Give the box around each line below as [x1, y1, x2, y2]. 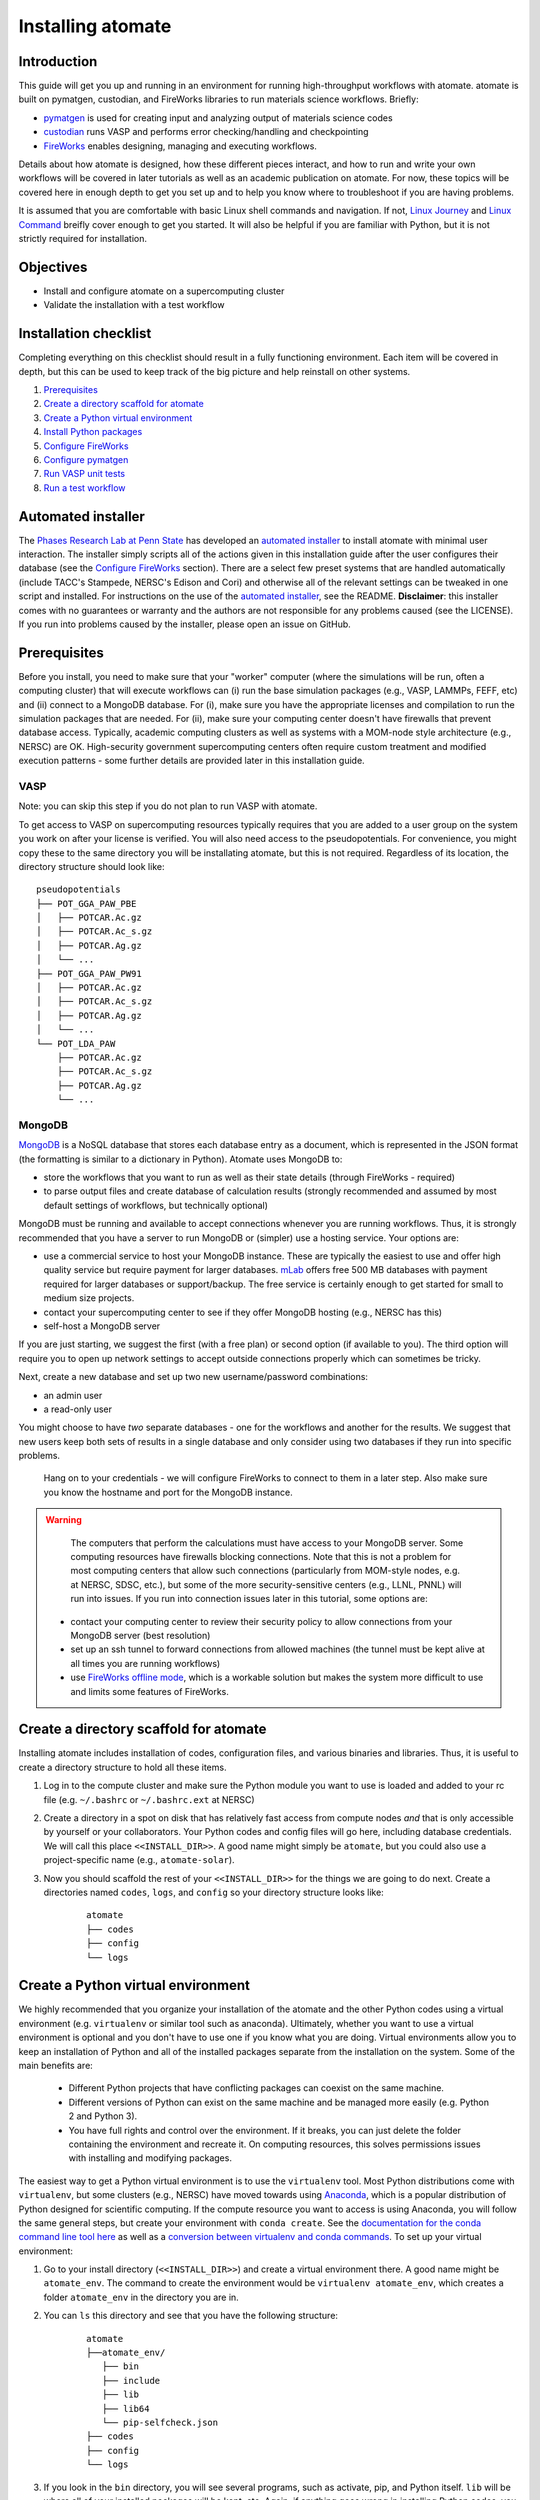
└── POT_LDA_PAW [36, 1038, 116, 1049]
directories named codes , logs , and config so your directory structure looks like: [43, 1886, 384, 1898]
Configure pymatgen [43, 453, 129, 465]
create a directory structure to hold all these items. [18, 1761, 227, 1773]
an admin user [43, 1389, 103, 1401]
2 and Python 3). [68, 2110, 138, 2122]
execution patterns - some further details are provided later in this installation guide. [18, 755, 365, 767]
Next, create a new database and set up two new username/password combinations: [18, 1371, 369, 1383]
